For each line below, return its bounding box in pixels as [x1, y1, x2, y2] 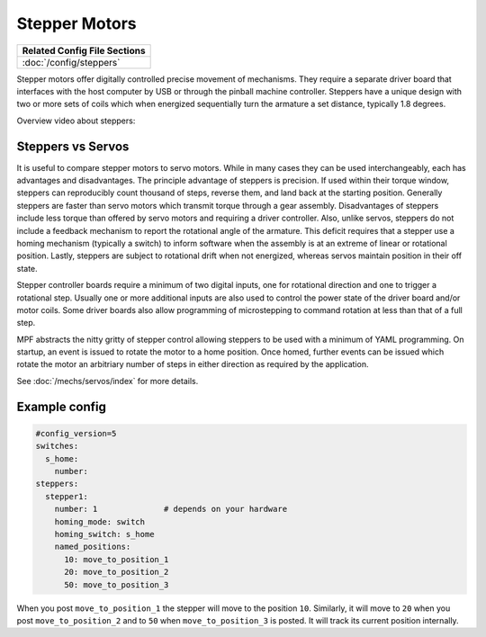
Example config [16, 399, 107, 414]
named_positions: [54, 542, 131, 552]
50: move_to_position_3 [64, 579, 169, 589]
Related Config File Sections [22, 44, 146, 57]
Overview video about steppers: [16, 115, 136, 126]
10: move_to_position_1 [64, 554, 169, 564]
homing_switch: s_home [54, 529, 155, 539]
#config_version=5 [35, 428, 117, 438]
